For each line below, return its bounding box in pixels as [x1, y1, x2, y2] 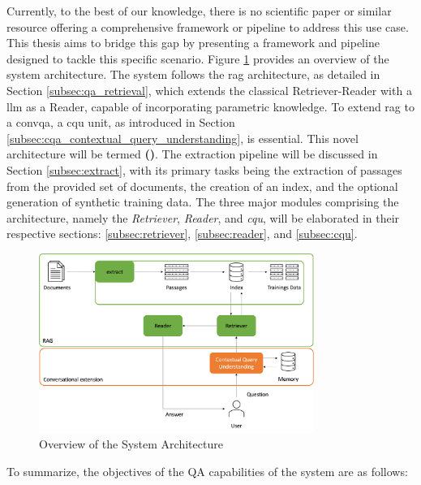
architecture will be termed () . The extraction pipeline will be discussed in [6, 145, 378, 162]
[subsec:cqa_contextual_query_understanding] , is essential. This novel [6, 129, 359, 146]
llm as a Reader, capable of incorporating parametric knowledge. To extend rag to [6, 97, 415, 115]
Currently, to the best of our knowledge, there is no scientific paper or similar [6, 2, 392, 19]
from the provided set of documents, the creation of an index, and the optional [6, 177, 398, 194]
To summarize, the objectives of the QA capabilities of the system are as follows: [6, 463, 408, 480]
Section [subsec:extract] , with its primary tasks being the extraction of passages [6, 161, 402, 178]
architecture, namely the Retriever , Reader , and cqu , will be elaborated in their [6, 209, 400, 226]
